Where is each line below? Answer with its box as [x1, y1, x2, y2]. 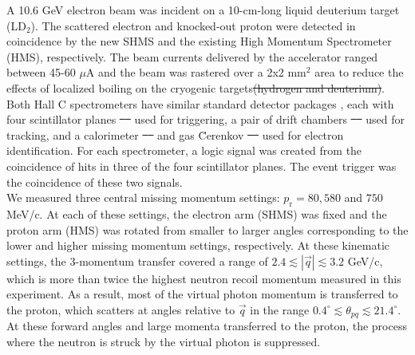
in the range [250, 301, 310, 318]
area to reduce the [314, 64, 404, 81]
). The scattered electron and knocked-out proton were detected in [30, 17, 356, 34]
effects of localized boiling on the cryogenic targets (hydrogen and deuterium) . [6, 79, 385, 96]
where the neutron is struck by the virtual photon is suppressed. [6, 333, 321, 349]
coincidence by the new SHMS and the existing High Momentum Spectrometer [6, 33, 392, 49]
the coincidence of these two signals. [6, 173, 183, 190]
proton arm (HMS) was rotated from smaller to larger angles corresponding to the [6, 221, 409, 238]
